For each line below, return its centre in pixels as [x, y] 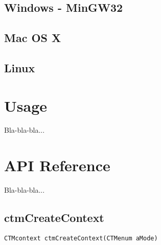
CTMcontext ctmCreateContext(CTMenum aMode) [81, 238]
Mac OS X [33, 38]
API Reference [57, 165]
